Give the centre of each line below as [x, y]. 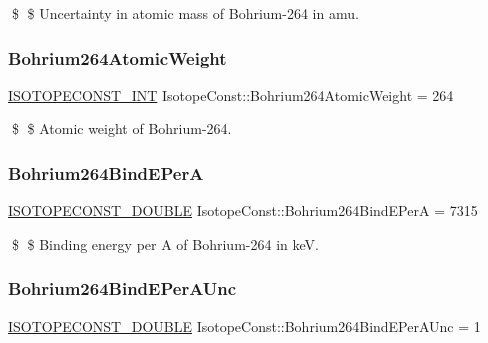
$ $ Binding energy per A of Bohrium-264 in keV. [165, 243]
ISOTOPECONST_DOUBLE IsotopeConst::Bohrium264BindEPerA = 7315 [243, 210]
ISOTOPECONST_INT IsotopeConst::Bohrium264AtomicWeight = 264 [231, 94]
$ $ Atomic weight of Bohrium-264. [121, 128]
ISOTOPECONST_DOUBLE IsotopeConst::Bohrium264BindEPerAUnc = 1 [244, 325]
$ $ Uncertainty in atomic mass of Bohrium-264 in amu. [185, 13]
